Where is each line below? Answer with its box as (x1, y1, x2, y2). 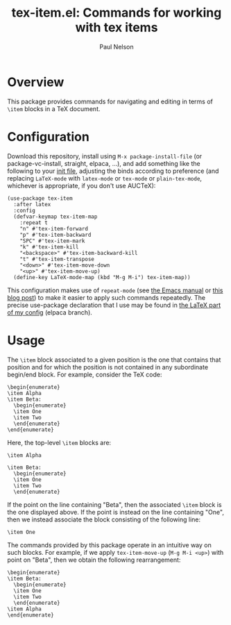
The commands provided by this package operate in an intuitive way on (7, 540, 212, 549)
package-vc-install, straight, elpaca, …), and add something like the (7, 159, 200, 167)
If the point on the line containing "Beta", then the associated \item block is (7, 500, 222, 508)
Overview (7, 74, 65, 90)
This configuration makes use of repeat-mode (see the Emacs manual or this (7, 286, 223, 294)
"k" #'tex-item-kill (19, 243, 79, 251)
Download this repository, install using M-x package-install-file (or (7, 151, 203, 160)
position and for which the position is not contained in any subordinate (7, 362, 209, 371)
